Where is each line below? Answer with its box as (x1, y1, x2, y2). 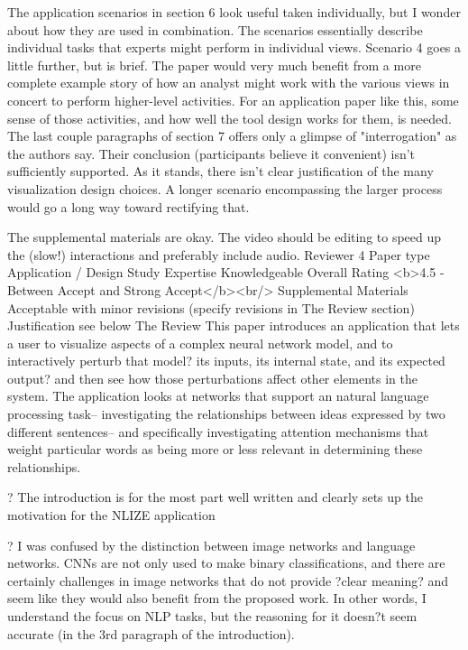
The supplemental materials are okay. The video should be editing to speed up (7, 227, 442, 246)
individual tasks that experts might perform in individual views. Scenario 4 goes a (7, 38, 462, 57)
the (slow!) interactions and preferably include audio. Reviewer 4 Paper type (7, 245, 430, 264)
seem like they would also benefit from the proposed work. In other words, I (7, 589, 427, 608)
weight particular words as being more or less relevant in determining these (7, 440, 423, 459)
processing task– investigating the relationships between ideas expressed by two (7, 404, 445, 423)
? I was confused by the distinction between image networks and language (7, 535, 416, 554)
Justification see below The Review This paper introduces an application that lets (7, 316, 460, 335)
